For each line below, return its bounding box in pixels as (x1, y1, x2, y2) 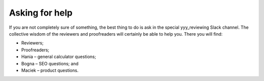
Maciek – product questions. (21, 67, 79, 73)
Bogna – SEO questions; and (21, 61, 79, 66)
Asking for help (9, 7, 73, 18)
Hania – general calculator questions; (21, 54, 96, 60)
